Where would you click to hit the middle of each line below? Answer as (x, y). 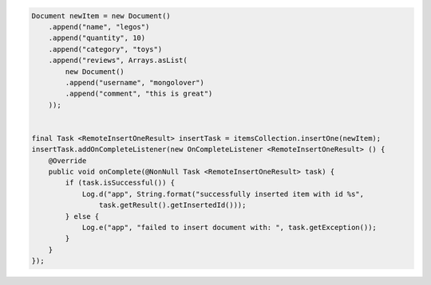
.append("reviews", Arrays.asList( (118, 61)
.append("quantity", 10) (97, 38)
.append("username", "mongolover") (135, 82)
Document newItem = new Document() (101, 16)
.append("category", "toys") (105, 49)
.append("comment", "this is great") (139, 94)
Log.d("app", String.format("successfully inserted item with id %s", (223, 194)
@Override (67, 160)
